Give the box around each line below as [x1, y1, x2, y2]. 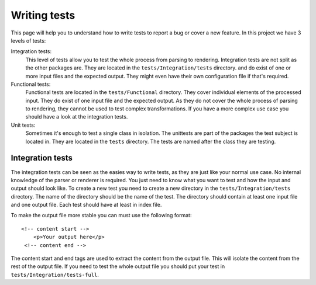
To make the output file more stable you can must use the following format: [11, 212, 192, 219]
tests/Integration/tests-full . [11, 271, 99, 278]
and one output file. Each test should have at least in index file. [11, 201, 162, 208]
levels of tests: [11, 37, 46, 44]
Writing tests [11, 9, 75, 22]
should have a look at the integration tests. [25, 113, 128, 120]
